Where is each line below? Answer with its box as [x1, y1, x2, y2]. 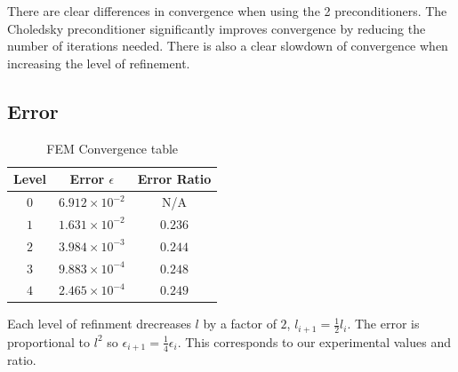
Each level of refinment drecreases [7, 314, 191, 333]
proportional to [7, 332, 91, 351]
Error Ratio [137, 170, 212, 188]
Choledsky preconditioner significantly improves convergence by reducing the [7, 19, 426, 37]
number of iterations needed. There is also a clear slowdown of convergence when [7, 36, 448, 55]
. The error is [347, 314, 420, 333]
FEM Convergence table [46, 139, 179, 157]
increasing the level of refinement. [7, 53, 190, 72]
